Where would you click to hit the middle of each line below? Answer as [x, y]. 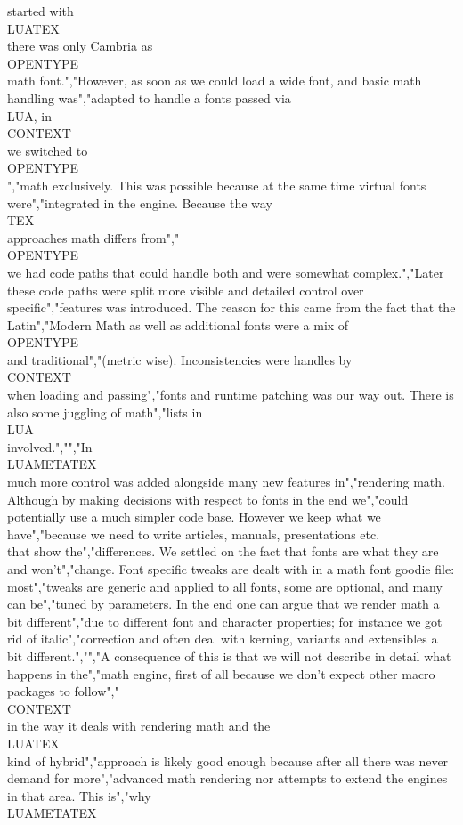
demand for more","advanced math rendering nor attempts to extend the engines [227, 778]
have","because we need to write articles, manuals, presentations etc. [194, 534]
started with [41, 11]
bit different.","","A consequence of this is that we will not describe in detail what [229, 655]
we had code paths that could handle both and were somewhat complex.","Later [226, 272]
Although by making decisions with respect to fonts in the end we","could [208, 499]
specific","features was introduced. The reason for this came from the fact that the [231, 307]
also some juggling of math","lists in [105, 412]
